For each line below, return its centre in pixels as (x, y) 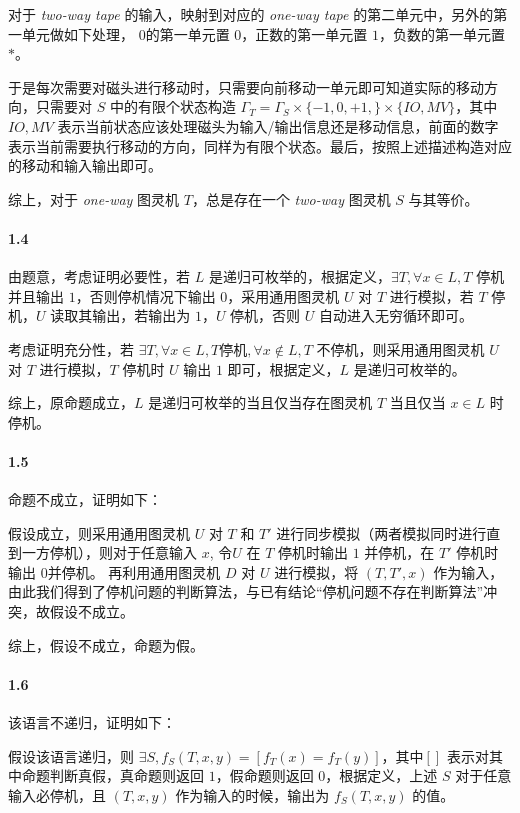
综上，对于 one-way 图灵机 (94, 198)
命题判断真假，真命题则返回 (112, 775)
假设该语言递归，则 (71, 755)
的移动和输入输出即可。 (85, 165)
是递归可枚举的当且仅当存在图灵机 (260, 402)
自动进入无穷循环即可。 (396, 315)
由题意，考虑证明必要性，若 (99, 276)
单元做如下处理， (77, 33)
